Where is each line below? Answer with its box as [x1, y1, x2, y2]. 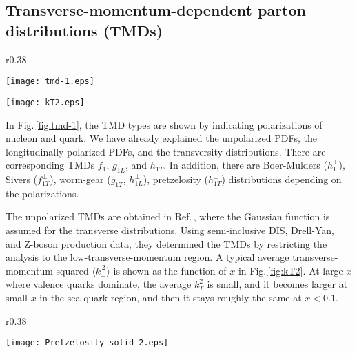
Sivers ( [6, 172, 38, 186]
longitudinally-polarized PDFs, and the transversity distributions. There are [6, 144, 326, 158]
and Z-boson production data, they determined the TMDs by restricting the [6, 236, 327, 250]
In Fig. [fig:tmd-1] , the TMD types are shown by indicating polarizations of [6, 117, 323, 131]
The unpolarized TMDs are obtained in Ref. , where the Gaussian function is [6, 209, 330, 224]
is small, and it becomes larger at [207, 277, 348, 291]
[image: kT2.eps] [6, 97, 85, 107]
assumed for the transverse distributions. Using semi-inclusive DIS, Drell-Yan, [6, 223, 334, 237]
